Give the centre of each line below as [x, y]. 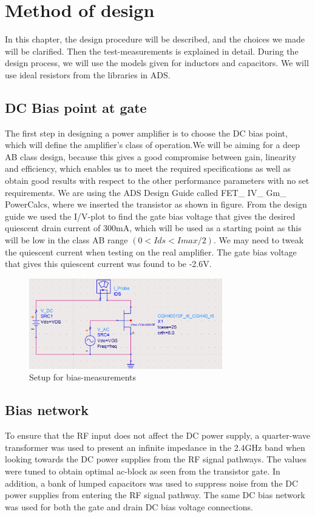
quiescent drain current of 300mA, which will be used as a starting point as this [153, 228]
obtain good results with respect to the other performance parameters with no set [157, 181]
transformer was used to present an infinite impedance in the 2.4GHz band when [155, 447]
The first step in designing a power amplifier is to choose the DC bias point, [146, 133]
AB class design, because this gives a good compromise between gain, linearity [151, 156]
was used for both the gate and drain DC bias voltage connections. [129, 506]
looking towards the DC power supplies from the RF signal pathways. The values [156, 459]
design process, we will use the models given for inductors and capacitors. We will [157, 63]
